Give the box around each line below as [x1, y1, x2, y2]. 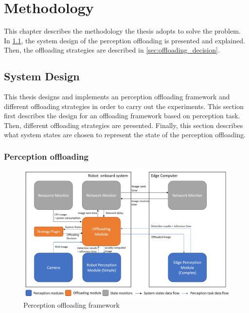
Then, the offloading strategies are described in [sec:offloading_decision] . [4, 45, 220, 55]
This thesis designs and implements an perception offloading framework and [4, 92, 230, 102]
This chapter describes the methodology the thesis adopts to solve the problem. [4, 26, 241, 36]
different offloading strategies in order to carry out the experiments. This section [4, 101, 244, 111]
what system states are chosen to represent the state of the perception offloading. [4, 129, 246, 140]
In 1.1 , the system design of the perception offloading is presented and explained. [4, 35, 245, 45]
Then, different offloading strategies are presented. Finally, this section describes [4, 120, 243, 130]
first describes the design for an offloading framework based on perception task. [4, 110, 240, 121]
